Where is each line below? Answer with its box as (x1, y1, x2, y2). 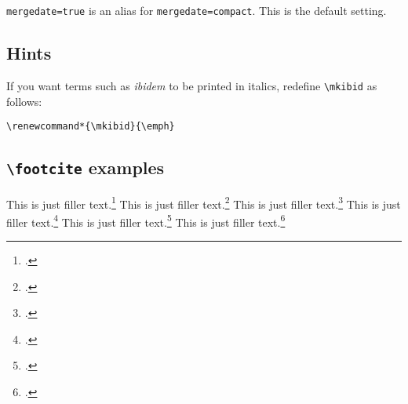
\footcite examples (6, 155, 165, 180)
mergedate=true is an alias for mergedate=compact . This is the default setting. (6, 2, 387, 18)
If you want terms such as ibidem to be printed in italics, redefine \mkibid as (6, 77, 377, 93)
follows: (6, 93, 42, 109)
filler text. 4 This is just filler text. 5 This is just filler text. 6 (6, 211, 286, 230)
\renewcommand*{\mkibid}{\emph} (6, 121, 175, 133)
